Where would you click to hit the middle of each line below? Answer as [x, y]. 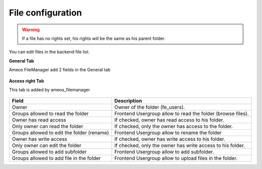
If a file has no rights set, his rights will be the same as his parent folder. [94, 38]
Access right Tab [26, 81]
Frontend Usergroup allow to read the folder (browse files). [182, 114]
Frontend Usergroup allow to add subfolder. [164, 152]
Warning [31, 30]
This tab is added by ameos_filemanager [49, 89]
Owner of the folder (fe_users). [150, 107]
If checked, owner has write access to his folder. [170, 139]
